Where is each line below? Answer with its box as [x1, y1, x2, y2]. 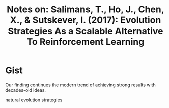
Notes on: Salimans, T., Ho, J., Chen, [7, 4, 164, 15]
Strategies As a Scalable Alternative [8, 25, 163, 37]
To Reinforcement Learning [26, 36, 145, 48]
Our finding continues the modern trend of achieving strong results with [5, 82, 156, 88]
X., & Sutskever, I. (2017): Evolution [10, 14, 161, 26]
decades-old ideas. [5, 87, 46, 93]
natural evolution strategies [5, 97, 63, 103]
